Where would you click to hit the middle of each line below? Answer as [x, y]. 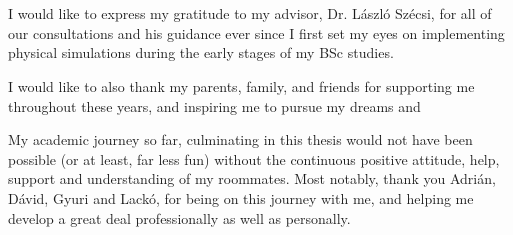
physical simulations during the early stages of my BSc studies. [201, 52]
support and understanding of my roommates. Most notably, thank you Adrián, [252, 178]
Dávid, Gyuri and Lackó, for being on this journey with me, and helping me [241, 197]
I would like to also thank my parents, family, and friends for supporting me [241, 85]
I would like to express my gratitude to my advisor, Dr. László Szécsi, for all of [250, 13]
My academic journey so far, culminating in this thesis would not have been [240, 139]
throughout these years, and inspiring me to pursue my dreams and [214, 105]
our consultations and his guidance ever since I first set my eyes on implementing [256, 32]
